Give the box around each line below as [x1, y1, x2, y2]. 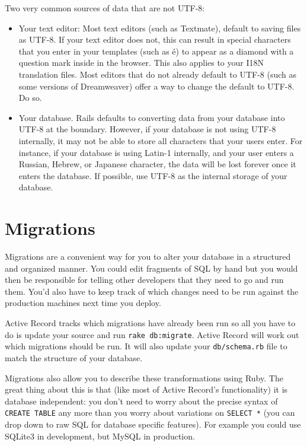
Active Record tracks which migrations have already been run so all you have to [5, 317, 296, 329]
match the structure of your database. [5, 351, 143, 364]
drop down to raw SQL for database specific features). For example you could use [5, 418, 301, 430]
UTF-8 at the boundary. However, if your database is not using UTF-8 [18, 123, 276, 135]
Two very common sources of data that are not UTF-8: [5, 2, 205, 14]
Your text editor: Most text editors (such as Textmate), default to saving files [18, 21, 301, 34]
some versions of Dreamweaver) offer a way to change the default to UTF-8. [18, 79, 295, 92]
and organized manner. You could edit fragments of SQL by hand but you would [5, 262, 298, 274]
